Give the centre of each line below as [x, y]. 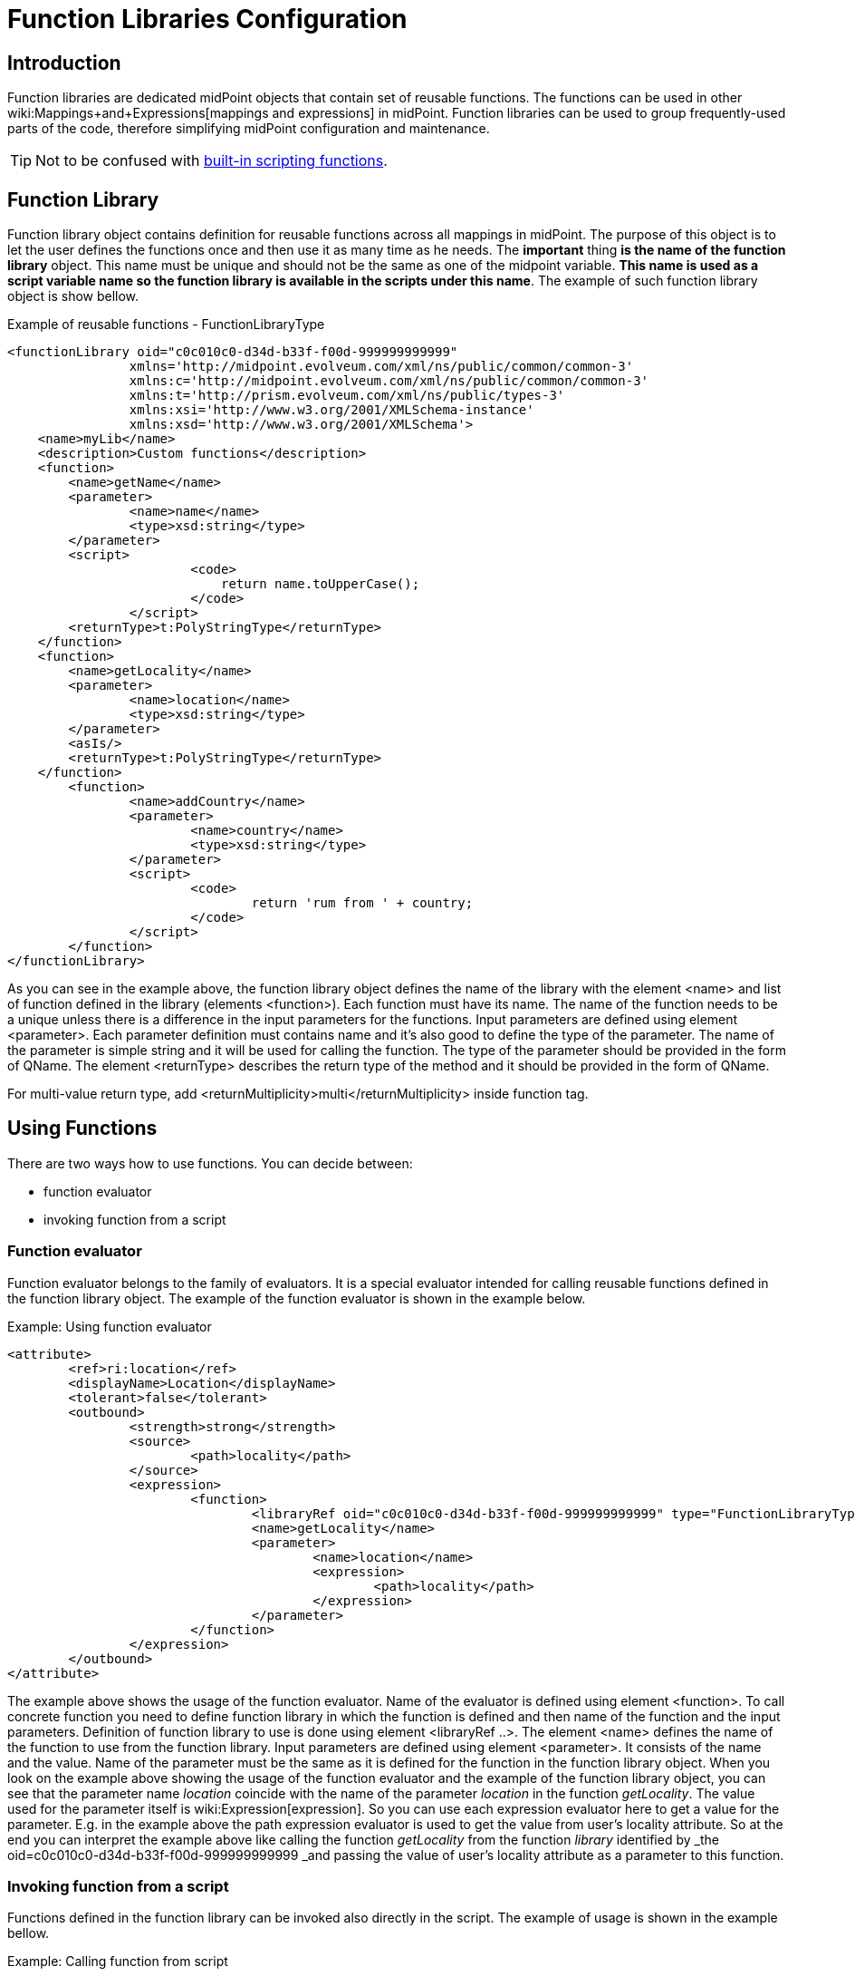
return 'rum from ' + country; [362, 903]
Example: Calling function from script [118, 1961]
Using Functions [82, 1128]
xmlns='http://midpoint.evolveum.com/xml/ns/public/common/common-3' [381, 367]
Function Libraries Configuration [207, 19]
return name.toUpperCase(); [321, 584]
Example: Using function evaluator [110, 1326]
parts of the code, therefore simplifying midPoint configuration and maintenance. [249, 129]
